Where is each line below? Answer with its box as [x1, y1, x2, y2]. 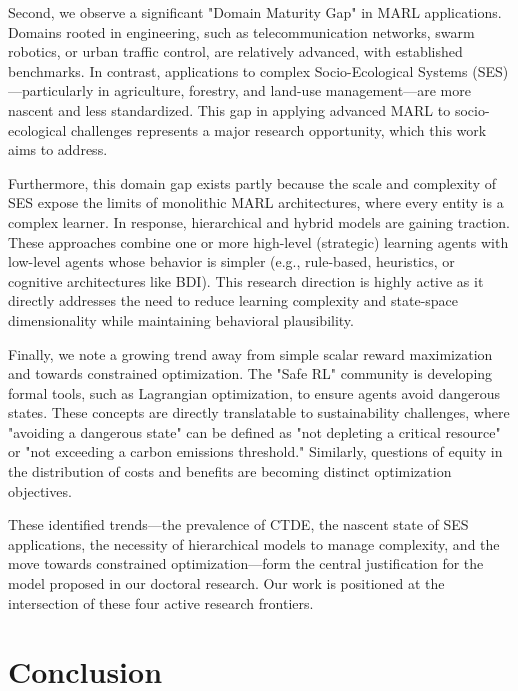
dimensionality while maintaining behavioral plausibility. [8, 309, 354, 330]
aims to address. [8, 139, 108, 160]
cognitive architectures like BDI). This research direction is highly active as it [8, 270, 484, 291]
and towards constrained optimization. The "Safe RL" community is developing [8, 363, 493, 384]
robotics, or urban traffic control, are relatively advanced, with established [8, 41, 463, 62]
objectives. [8, 480, 72, 501]
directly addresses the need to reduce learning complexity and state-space [8, 290, 459, 311]
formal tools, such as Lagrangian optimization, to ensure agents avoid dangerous [8, 382, 500, 403]
